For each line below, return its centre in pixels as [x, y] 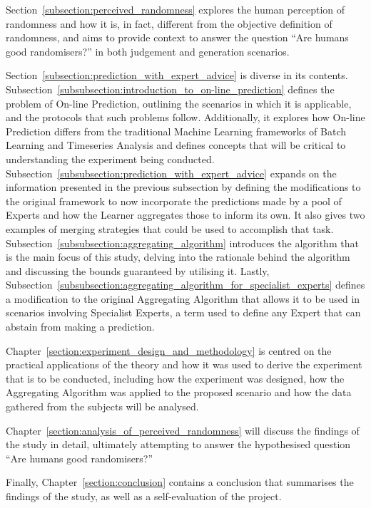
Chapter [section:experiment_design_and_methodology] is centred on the [169, 350]
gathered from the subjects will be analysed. [102, 406]
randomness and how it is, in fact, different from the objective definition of [169, 23]
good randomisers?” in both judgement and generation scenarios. [148, 51]
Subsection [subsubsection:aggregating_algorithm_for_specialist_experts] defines [185, 285]
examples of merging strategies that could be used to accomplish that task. [170, 228]
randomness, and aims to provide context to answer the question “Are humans [177, 37]
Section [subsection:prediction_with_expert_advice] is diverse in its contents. [177, 75]
